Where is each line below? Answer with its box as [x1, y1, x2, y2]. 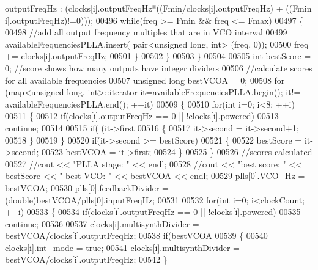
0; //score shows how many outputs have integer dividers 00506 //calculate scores [5, 61, 312, 74]
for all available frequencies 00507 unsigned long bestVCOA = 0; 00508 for [5, 73, 285, 86]
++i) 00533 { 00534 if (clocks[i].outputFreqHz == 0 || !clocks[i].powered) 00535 [5, 205, 301, 218]
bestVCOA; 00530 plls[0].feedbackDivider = [5, 181, 169, 194]
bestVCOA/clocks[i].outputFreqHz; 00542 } [5, 253, 168, 266]
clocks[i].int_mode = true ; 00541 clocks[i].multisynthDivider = [5, 241, 240, 254]
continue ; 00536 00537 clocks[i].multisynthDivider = [5, 217, 199, 230]
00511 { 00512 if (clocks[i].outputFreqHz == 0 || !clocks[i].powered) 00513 [5, 109, 279, 122]
